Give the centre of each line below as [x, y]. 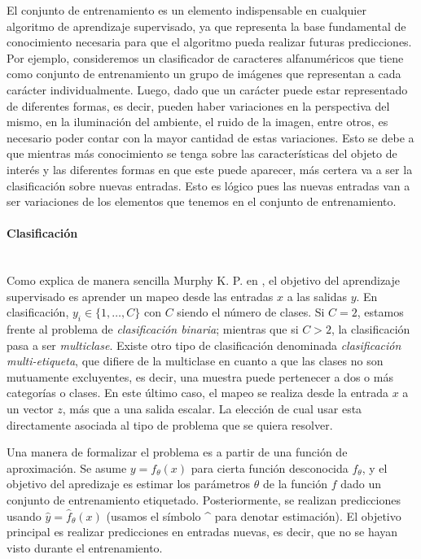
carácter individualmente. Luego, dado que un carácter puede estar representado [207, 89]
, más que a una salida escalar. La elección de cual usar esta [212, 409]
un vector [30, 409]
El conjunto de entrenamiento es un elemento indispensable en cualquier [186, 10]
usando [24, 515]
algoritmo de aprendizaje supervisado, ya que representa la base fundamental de [206, 26]
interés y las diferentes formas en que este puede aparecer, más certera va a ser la [210, 169]
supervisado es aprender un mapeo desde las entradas [140, 296]
